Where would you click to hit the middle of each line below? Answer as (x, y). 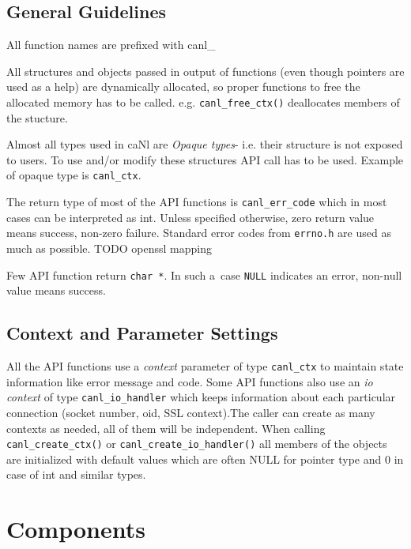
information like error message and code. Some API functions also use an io (190, 381)
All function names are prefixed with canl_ (111, 45)
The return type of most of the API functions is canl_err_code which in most (197, 202)
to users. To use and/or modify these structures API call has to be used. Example (205, 159)
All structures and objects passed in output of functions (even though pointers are (205, 71)
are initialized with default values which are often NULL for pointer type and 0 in (205, 459)
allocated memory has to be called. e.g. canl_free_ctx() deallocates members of (203, 102)
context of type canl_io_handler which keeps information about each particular (201, 397)
